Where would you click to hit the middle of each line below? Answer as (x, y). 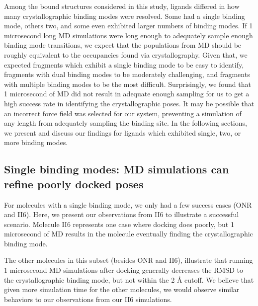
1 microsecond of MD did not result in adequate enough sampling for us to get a (127, 94)
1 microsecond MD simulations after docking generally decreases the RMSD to (124, 270)
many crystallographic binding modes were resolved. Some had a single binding (125, 16)
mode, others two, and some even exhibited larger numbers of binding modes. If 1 (129, 26)
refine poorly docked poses (74, 184)
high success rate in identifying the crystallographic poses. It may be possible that (129, 103)
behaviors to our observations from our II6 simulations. (88, 299)
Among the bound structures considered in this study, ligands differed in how (122, 6)
